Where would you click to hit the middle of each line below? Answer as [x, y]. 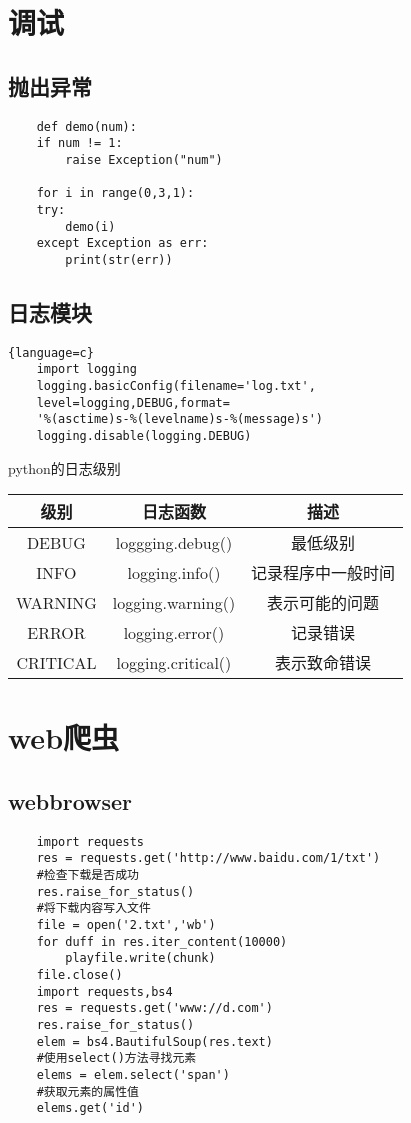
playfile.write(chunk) [140, 958]
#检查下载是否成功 [87, 875]
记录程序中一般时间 [323, 573]
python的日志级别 [64, 467]
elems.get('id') [90, 1108]
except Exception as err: [122, 243]
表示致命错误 [323, 663]
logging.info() [174, 572]
